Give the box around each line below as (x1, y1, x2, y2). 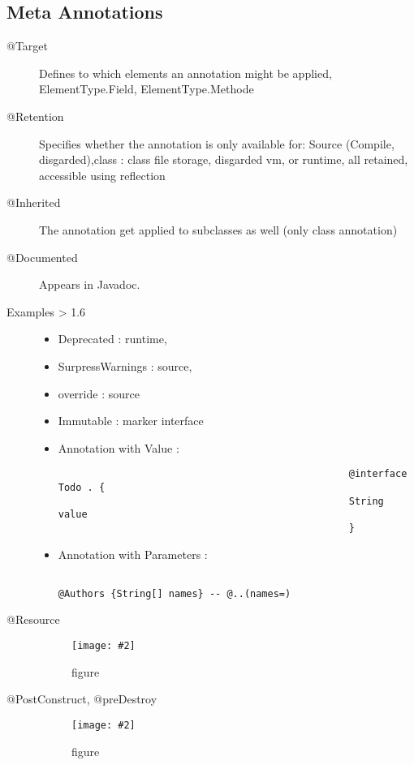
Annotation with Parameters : (58, 545, 208, 562)
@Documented (6, 248, 78, 265)
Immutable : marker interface (58, 412, 204, 429)
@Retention (6, 107, 64, 124)
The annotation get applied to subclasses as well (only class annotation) (39, 221, 398, 238)
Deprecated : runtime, (58, 330, 167, 347)
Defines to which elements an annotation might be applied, (39, 64, 332, 81)
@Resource (6, 611, 60, 628)
